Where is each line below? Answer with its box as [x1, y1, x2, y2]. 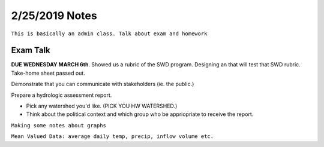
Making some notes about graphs [11, 122, 106, 128]
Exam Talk [11, 45, 50, 56]
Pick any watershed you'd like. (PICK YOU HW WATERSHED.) [26, 102, 178, 110]
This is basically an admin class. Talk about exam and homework [11, 30, 208, 37]
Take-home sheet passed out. [11, 69, 85, 76]
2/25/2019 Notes [11, 9, 97, 22]
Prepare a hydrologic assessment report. [11, 91, 112, 99]
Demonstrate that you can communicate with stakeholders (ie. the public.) [11, 81, 194, 88]
